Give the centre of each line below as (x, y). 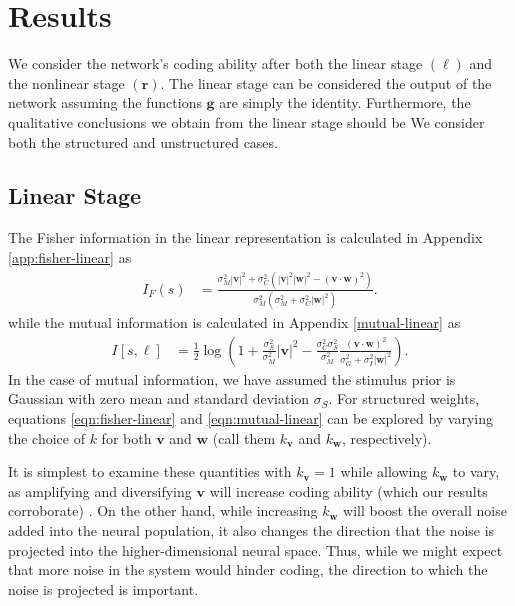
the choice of (46, 437)
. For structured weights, (404, 398)
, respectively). (386, 437)
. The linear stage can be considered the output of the (326, 82)
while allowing (384, 471)
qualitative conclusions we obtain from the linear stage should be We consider (246, 121)
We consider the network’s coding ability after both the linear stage (215, 63)
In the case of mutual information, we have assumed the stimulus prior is (232, 378)
